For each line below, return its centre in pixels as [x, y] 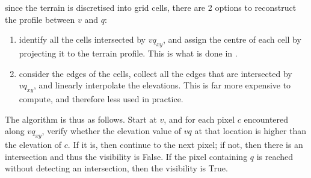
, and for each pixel [199, 119]
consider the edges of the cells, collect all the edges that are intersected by [155, 73]
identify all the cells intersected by [82, 39]
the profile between [40, 19]
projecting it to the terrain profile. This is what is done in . [128, 53]
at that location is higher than [251, 131]
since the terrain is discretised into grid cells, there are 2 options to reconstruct [151, 7]
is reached [275, 156]
